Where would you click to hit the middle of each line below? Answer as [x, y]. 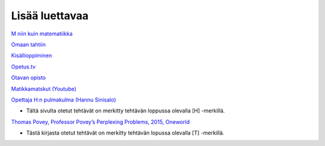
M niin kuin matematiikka [42, 34]
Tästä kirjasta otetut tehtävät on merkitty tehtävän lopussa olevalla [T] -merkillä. [125, 133]
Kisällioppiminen [32, 56]
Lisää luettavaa [50, 16]
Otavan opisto [29, 78]
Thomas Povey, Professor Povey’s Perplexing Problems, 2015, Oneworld [100, 122]
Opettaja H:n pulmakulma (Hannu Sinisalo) [64, 100]
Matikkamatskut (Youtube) [44, 89]
